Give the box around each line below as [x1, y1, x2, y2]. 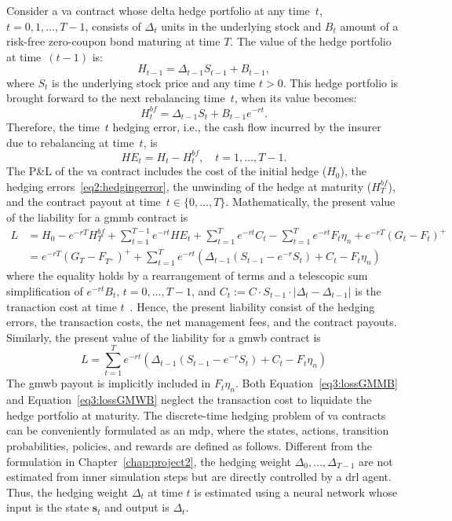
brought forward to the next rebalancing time [6, 90, 225, 106]
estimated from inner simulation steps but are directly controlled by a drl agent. [6, 468, 392, 485]
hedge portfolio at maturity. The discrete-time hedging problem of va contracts [6, 406, 386, 423]
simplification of [6, 282, 83, 299]
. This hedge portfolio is [282, 74, 399, 90]
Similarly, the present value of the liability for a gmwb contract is [6, 328, 321, 345]
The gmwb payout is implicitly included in [6, 375, 211, 391]
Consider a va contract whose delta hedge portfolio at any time [6, 2, 310, 18]
